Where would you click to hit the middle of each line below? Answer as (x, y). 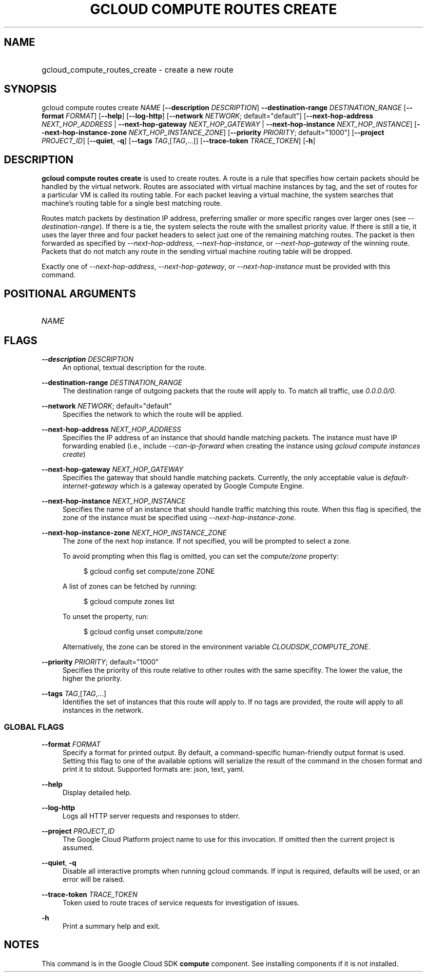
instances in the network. (103, 710)
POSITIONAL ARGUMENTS (70, 293)
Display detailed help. (97, 792)
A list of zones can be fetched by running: (130, 586)
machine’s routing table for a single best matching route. (132, 203)
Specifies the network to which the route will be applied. (153, 414)
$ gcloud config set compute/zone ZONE (149, 571)
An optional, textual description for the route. (135, 367)
